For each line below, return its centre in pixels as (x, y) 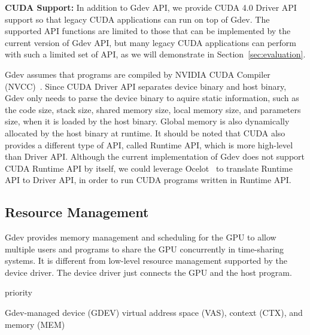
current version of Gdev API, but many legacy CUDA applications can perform (151, 42)
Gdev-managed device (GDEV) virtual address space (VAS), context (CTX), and (154, 313)
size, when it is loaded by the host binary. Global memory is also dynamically (147, 121)
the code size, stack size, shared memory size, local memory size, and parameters (153, 109)
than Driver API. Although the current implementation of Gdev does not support (155, 156)
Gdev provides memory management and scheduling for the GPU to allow (141, 237)
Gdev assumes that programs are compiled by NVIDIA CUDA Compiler (138, 74)
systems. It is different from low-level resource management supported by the (146, 261)
